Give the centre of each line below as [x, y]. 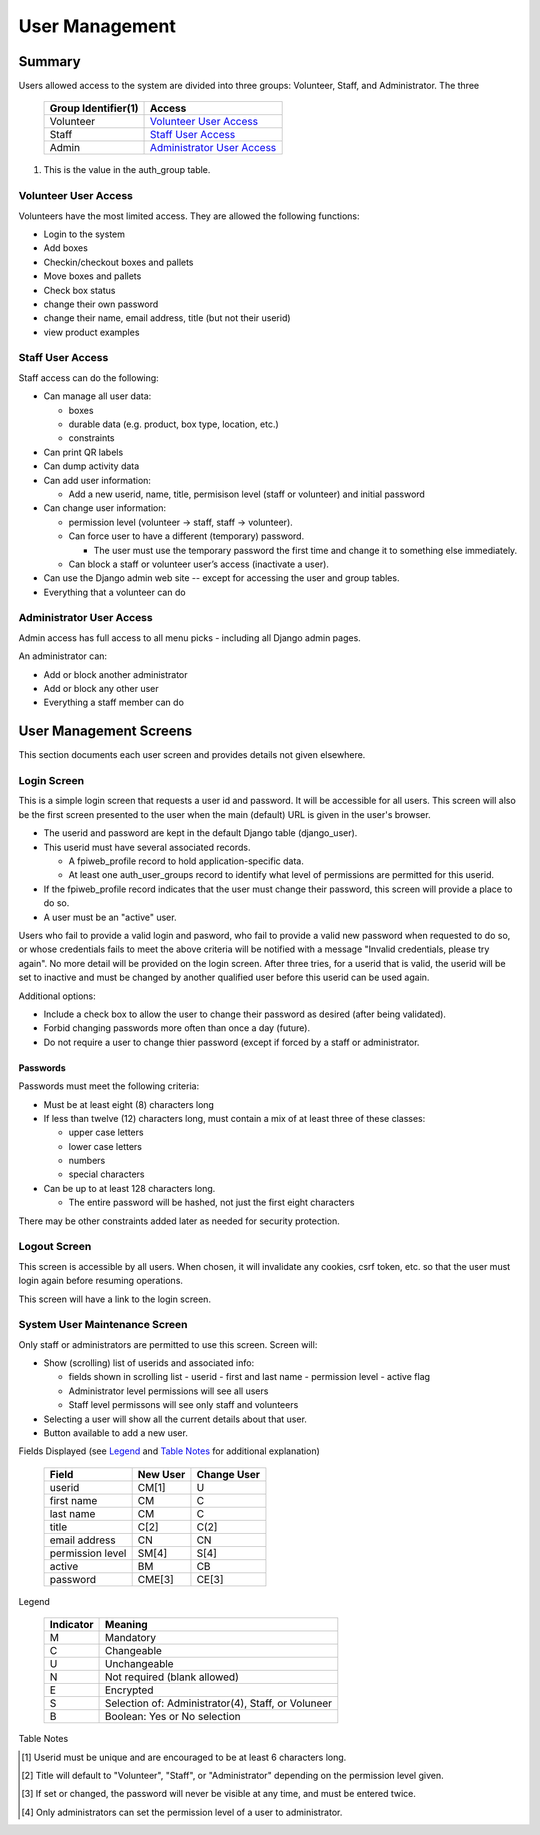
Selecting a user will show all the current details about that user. [175, 1419]
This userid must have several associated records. [147, 847]
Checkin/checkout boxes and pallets [118, 262]
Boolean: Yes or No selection [172, 1717]
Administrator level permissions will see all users [168, 1391]
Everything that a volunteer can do [114, 592]
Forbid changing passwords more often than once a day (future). [176, 1028]
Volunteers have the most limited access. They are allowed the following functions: [189, 216]
